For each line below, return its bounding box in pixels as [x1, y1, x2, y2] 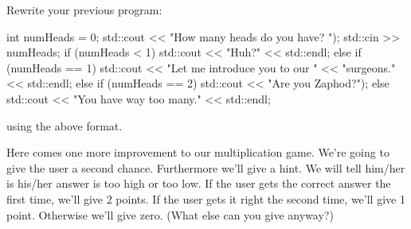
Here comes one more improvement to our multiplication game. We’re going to [6, 144, 389, 161]
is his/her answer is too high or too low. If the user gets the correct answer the [6, 175, 391, 192]
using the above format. [6, 117, 123, 134]
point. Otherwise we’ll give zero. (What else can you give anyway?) [6, 206, 334, 223]
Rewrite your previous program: [6, 2, 162, 17]
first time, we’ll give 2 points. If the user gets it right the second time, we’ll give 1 [6, 190, 405, 207]
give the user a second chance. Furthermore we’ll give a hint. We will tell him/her [6, 159, 405, 176]
